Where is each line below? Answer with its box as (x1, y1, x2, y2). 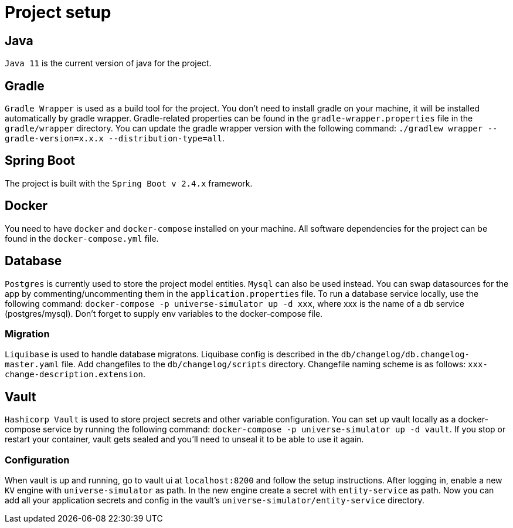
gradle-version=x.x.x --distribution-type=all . (5, 133, 225, 144)
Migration (5, 327, 50, 340)
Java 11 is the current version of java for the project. (5, 58, 212, 69)
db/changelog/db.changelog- (341, 350, 470, 360)
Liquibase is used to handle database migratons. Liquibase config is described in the (5, 349, 339, 360)
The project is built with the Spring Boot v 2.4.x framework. (5, 178, 253, 188)
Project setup (5, 2, 111, 22)
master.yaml (5, 360, 59, 370)
